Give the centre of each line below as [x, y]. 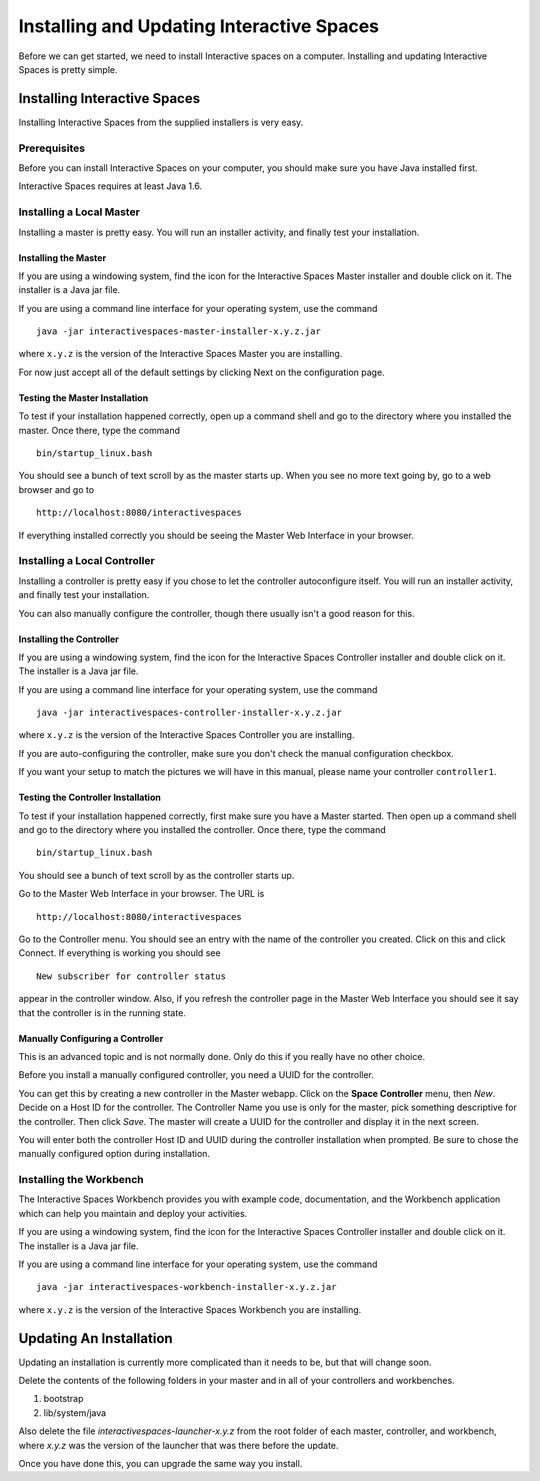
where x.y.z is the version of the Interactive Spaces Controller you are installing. [186, 735]
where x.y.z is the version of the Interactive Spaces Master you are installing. [180, 354]
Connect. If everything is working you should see [119, 953]
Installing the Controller [68, 639]
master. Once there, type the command [99, 430]
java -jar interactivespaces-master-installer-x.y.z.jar [179, 331]
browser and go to [56, 489]
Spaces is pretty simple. [68, 69]
